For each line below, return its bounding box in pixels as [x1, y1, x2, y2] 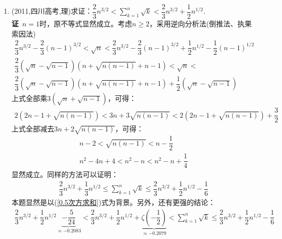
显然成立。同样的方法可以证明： [11, 169, 118, 180]
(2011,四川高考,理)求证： [11, 6, 92, 16]
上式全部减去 [11, 123, 54, 134]
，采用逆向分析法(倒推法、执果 [149, 18, 252, 29]
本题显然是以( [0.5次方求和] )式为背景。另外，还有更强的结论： [11, 197, 215, 208]
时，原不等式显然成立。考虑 [39, 18, 132, 29]
